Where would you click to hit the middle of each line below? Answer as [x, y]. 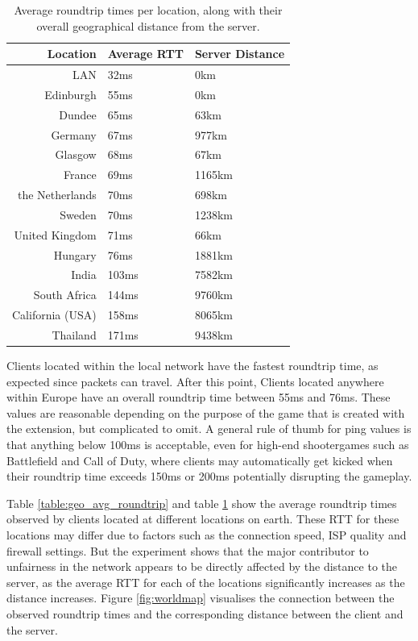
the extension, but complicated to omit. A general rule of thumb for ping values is [209, 429]
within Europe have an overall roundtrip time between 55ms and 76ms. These [199, 397]
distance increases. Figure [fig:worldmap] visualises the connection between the [201, 598]
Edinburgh [70, 94]
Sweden [78, 214]
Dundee [78, 114]
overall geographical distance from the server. [148, 25]
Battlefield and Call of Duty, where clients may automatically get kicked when [200, 460]
